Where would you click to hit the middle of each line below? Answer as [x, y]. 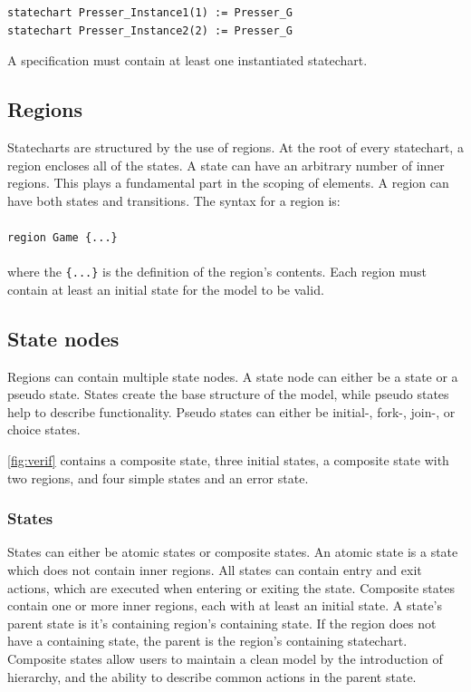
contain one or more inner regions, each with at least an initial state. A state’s [225, 605]
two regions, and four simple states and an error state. [158, 478]
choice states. [44, 429]
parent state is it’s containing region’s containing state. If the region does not [222, 623]
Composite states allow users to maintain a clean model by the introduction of [225, 658]
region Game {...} [62, 237]
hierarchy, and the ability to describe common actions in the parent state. [212, 676]
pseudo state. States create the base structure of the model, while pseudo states [228, 394]
